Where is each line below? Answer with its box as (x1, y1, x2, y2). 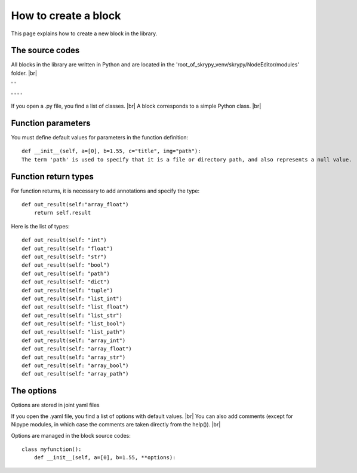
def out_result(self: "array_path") (21, 371, 129, 377)
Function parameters (11, 118, 91, 128)
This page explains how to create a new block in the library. (11, 30, 158, 37)
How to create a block (11, 9, 121, 22)
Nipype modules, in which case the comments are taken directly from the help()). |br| (11, 421, 221, 428)
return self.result (33, 209, 91, 216)
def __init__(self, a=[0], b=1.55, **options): (33, 454, 176, 461)
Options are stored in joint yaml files (11, 401, 100, 409)
